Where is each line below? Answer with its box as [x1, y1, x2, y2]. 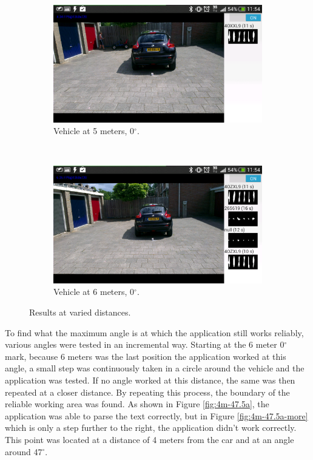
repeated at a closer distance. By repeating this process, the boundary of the [5, 385, 290, 398]
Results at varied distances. [29, 305, 131, 318]
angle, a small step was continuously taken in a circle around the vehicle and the [5, 362, 305, 374]
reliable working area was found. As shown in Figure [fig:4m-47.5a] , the [5, 397, 269, 410]
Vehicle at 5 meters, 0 [53, 124, 135, 137]
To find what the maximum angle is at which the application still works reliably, [5, 326, 304, 339]
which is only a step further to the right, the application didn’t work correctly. [5, 421, 297, 434]
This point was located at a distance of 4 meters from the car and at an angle [5, 433, 294, 445]
